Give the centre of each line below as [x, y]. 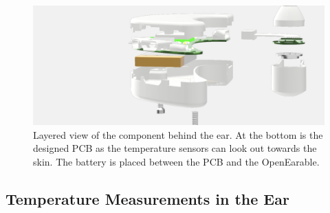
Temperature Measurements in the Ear [147, 198]
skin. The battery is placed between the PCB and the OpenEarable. [176, 161]
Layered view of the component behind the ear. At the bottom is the [178, 134]
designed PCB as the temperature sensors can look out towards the [175, 148]
